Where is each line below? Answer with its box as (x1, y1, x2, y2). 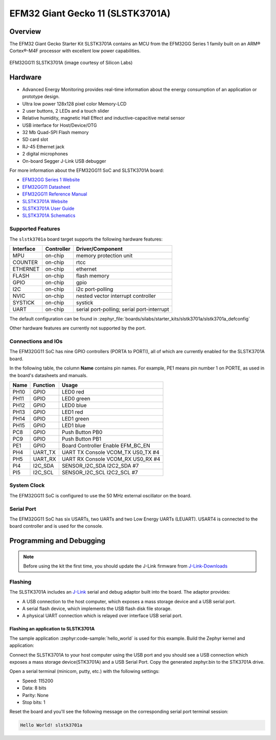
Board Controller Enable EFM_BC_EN (61, 442, 150, 449)
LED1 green (61, 415, 89, 422)
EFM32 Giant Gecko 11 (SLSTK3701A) (9, 8, 171, 19)
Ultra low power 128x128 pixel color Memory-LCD (22, 100, 127, 107)
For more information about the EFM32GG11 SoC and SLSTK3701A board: (9, 167, 164, 173)
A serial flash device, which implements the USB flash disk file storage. (22, 605, 172, 612)
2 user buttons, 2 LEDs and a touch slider (22, 107, 109, 114)
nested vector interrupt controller (76, 292, 156, 299)
